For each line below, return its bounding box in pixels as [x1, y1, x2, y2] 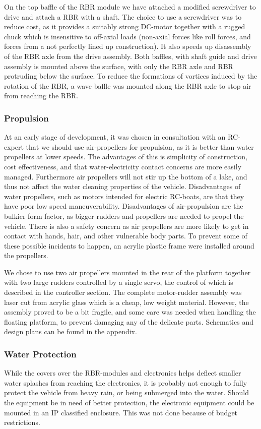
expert [4, 141, 24, 152]
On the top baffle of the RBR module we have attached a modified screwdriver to [4, 2, 256, 12]
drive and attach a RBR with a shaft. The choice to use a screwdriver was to [4, 11, 242, 22]
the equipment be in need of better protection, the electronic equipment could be [4, 397, 254, 408]
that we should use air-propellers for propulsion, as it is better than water [26, 141, 254, 152]
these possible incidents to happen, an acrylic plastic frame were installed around [4, 240, 254, 251]
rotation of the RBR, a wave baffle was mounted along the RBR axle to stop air [4, 80, 251, 91]
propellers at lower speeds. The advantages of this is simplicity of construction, [4, 151, 247, 162]
